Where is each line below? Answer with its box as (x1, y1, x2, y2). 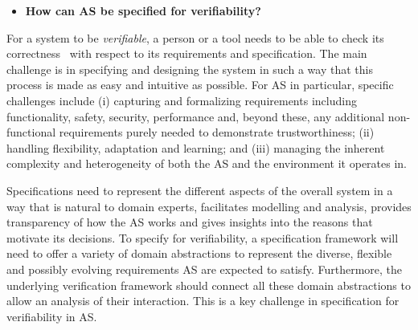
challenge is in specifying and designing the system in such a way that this (6, 60, 373, 77)
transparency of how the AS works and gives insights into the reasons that (6, 214, 373, 230)
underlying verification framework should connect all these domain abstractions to (6, 276, 411, 293)
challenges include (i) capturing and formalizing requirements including (6, 92, 357, 108)
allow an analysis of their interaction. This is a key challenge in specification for (6, 292, 400, 309)
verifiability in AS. (6, 308, 97, 324)
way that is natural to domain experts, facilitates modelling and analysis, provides (6, 198, 412, 214)
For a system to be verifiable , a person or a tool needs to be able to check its (6, 29, 384, 46)
